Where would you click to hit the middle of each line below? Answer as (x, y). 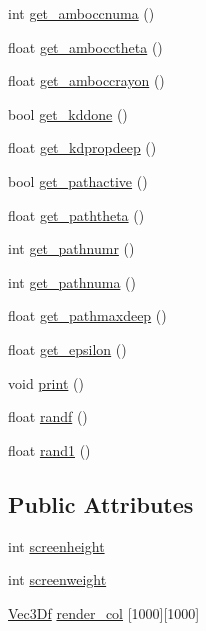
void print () (46, 382)
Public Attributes (101, 503)
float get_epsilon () (67, 348)
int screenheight (56, 545)
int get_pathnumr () (71, 248)
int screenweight (57, 579)
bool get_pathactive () (78, 180)
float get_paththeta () (76, 214)
